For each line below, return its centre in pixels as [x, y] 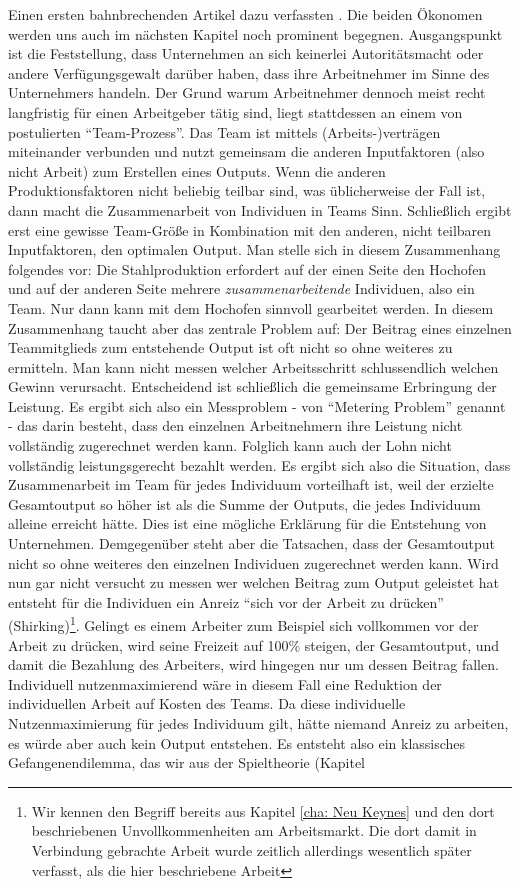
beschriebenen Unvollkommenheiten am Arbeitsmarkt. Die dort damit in [254, 830]
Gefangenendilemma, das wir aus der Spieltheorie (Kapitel [186, 762]
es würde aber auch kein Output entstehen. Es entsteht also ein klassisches [237, 742]
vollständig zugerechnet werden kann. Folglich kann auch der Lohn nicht [230, 445]
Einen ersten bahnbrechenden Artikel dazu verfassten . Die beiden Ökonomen [245, 14]
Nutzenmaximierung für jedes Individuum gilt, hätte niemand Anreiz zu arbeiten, [258, 723]
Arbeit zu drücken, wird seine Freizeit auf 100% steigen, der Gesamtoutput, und [254, 644]
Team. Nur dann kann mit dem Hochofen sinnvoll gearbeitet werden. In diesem [251, 307]
